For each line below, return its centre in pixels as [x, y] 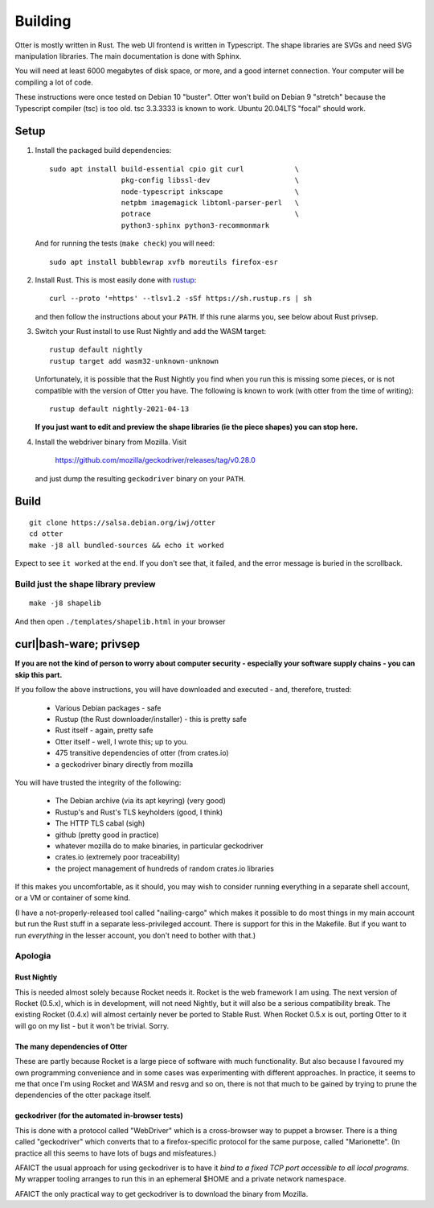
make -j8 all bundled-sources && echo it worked [127, 545]
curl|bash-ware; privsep [78, 644]
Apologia [33, 956]
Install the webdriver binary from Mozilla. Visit [111, 442]
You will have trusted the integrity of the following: [98, 782]
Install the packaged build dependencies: [103, 150]
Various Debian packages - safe [108, 707]
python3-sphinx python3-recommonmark [195, 225]
